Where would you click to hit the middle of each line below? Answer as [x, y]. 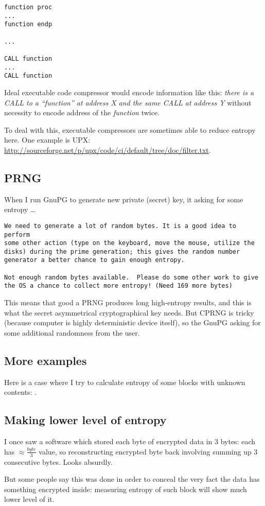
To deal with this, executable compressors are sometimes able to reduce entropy [130, 129]
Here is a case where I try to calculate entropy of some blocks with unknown [125, 382]
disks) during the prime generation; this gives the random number [122, 251]
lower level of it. [29, 499]
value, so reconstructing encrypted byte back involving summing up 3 [148, 451]
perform [17, 234]
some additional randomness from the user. [72, 332]
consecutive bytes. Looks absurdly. [58, 461]
